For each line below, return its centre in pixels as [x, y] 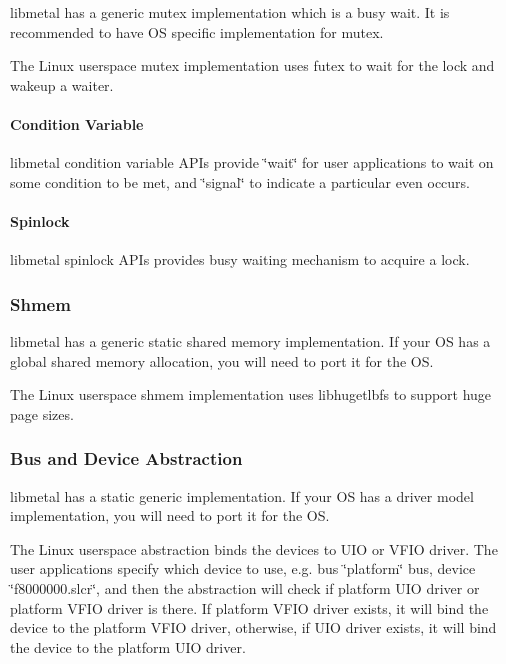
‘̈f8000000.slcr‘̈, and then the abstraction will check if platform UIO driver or [245, 587]
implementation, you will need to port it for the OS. [170, 515]
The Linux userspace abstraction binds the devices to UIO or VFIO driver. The [254, 548]
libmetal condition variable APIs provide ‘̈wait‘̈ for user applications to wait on [252, 162]
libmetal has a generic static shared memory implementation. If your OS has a [250, 340]
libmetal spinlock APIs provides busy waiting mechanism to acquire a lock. [240, 259]
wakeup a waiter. [62, 84]
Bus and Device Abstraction [126, 458]
